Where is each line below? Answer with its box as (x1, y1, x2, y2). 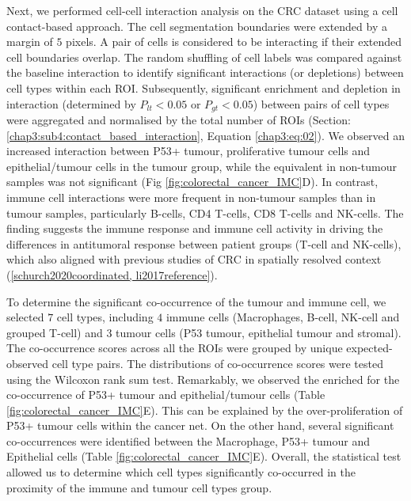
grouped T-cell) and (6, 324, 103, 340)
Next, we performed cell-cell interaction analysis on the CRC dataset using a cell (6, 2, 398, 18)
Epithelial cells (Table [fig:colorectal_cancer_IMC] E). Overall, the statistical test (6, 448, 401, 465)
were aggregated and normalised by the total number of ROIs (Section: (6, 112, 351, 128)
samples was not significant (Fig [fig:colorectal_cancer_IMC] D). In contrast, (6, 173, 379, 190)
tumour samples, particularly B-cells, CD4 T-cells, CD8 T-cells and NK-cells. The (6, 204, 404, 221)
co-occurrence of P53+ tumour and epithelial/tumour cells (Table (6, 386, 325, 403)
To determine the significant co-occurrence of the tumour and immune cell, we (6, 293, 386, 309)
